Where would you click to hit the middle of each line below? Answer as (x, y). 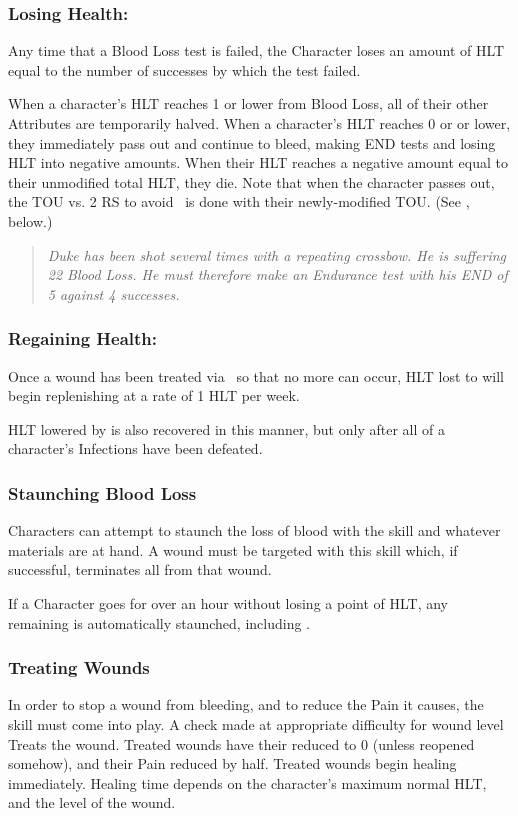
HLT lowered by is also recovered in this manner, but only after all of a (226, 428)
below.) (30, 220)
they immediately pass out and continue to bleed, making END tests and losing (252, 142)
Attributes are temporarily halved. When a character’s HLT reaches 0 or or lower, (259, 123)
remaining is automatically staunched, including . (159, 622)
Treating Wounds (79, 667)
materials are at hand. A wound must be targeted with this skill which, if (233, 549)
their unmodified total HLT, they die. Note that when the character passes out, (251, 181)
